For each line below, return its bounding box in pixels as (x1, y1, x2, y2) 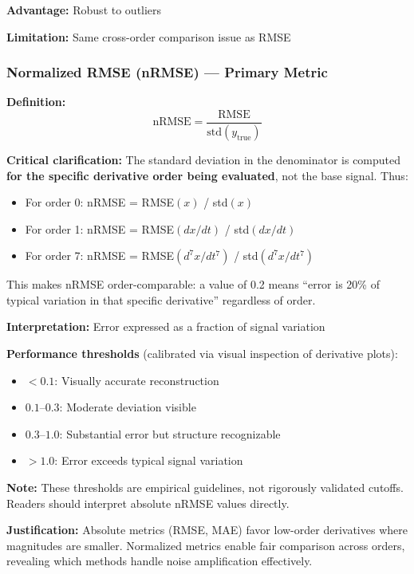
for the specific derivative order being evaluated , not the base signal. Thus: (6, 167, 408, 183)
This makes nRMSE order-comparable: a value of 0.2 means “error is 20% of (6, 276, 380, 293)
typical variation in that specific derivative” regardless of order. (6, 291, 316, 308)
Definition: (6, 93, 66, 110)
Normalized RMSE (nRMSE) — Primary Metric (6, 62, 328, 82)
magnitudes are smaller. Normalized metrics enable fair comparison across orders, (6, 537, 405, 553)
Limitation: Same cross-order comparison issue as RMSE (6, 28, 291, 45)
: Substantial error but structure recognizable (59, 425, 281, 442)
